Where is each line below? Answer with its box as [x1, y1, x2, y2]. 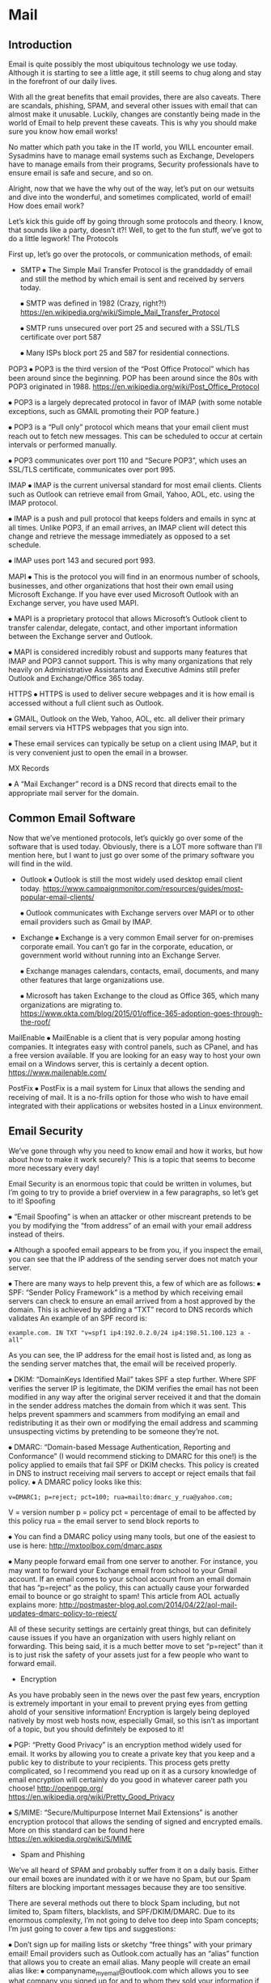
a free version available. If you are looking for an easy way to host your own [8, 1050, 261, 1060]
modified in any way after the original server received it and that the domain [8, 1392, 261, 1402]
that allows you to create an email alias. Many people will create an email [8, 1957, 251, 1967]
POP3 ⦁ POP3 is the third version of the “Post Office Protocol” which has [8, 364, 250, 374]
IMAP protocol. [8, 498, 58, 507]
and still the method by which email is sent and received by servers [19, 274, 245, 284]
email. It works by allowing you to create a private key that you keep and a [8, 1748, 256, 1758]
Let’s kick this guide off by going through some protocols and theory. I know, [8, 217, 264, 226]
